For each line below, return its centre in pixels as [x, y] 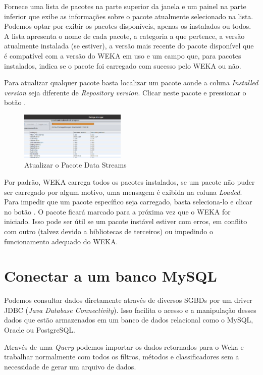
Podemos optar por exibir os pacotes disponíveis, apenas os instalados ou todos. [128, 26]
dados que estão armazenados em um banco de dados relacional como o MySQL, [129, 320]
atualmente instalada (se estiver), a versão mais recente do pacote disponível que [129, 46]
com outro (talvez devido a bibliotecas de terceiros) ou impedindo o [109, 231]
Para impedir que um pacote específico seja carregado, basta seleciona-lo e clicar [128, 202]
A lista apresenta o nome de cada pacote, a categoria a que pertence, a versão [124, 36]
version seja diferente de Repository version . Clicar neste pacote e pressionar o [125, 92]
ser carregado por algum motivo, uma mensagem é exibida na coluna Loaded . [123, 192]
